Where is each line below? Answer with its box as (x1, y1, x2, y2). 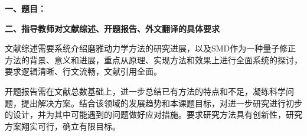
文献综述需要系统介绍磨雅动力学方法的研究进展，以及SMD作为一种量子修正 (5, 42, 296, 54)
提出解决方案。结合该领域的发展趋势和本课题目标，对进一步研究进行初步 (21, 96, 302, 109)
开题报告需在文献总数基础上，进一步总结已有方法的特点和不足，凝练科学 (5, 85, 286, 97)
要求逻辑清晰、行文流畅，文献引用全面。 (5, 65, 162, 77)
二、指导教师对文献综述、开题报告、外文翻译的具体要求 (5, 22, 220, 34)
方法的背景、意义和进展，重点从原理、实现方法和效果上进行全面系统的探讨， (5, 53, 302, 66)
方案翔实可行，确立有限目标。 (5, 119, 120, 132)
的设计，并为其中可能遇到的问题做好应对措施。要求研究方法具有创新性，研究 (5, 108, 302, 121)
